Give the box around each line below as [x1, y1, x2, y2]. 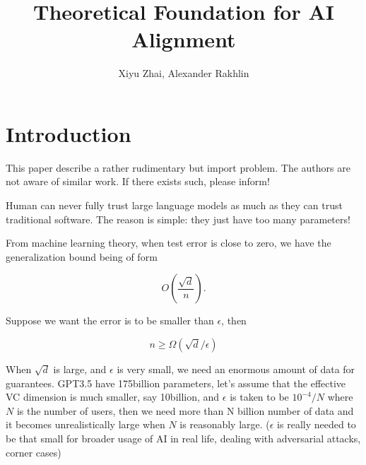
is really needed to [277, 417, 356, 432]
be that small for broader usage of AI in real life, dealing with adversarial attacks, [6, 430, 361, 445]
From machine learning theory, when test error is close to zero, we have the [6, 235, 331, 250]
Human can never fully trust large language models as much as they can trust [6, 198, 343, 213]
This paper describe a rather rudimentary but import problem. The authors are [6, 160, 350, 175]
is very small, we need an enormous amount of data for [117, 362, 355, 376]
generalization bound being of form [6, 249, 158, 264]
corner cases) [6, 445, 61, 459]
